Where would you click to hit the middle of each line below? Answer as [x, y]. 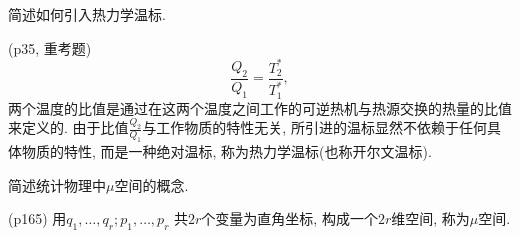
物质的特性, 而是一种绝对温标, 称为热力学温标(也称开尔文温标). [226, 151]
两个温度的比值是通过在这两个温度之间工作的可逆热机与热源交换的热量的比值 [260, 107]
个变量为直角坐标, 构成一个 [289, 218]
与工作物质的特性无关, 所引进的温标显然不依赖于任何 [314, 127]
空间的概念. [151, 184]
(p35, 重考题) [50, 47]
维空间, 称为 [430, 218]
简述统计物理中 [57, 184]
